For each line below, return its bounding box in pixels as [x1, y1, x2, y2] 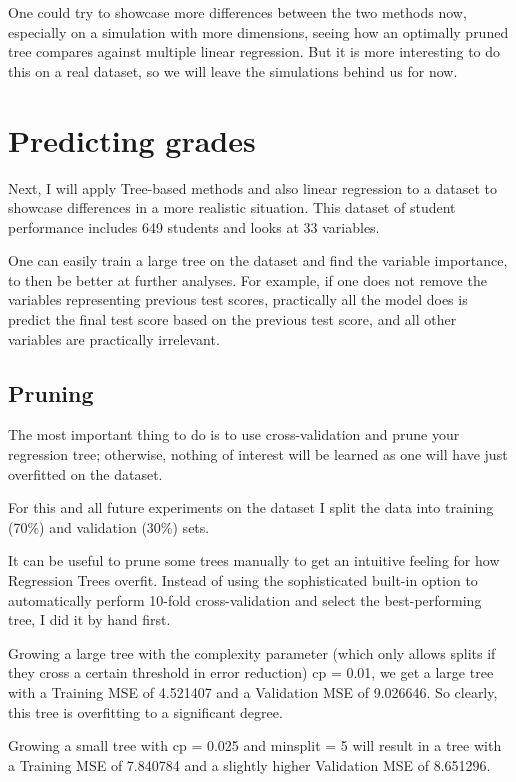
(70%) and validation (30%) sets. [8, 516, 210, 537]
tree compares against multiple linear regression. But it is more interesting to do [8, 41, 501, 62]
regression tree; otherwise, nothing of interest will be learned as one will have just [8, 444, 508, 465]
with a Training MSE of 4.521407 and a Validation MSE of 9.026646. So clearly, [8, 681, 498, 702]
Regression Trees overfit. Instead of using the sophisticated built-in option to [8, 570, 478, 591]
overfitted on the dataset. [8, 463, 163, 484]
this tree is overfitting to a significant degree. [8, 701, 283, 722]
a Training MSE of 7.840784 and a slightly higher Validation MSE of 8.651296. [8, 754, 491, 775]
